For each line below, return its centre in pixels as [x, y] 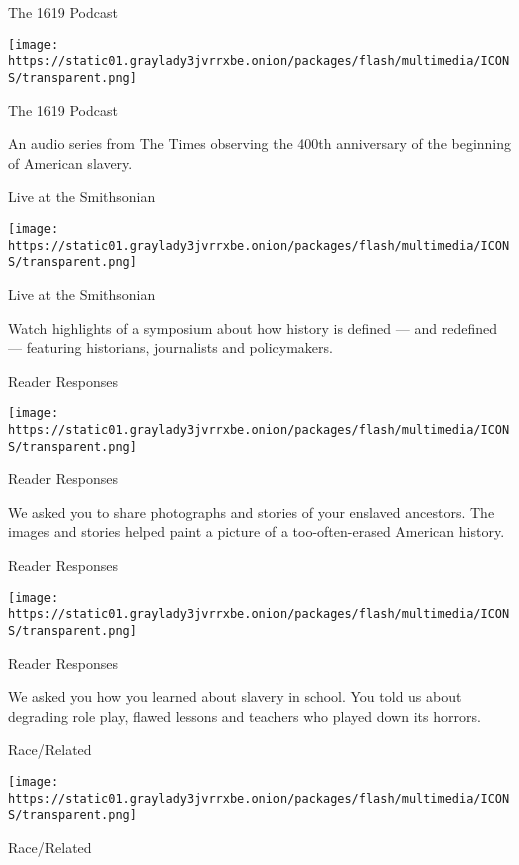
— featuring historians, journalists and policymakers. [170, 347]
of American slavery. [70, 162]
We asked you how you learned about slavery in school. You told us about [235, 696]
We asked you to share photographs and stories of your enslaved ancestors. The [251, 511]
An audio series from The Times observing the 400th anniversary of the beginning [260, 143]
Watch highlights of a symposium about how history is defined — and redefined [252, 327]
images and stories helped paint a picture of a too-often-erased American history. [256, 531]
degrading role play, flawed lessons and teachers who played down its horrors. [244, 715]
